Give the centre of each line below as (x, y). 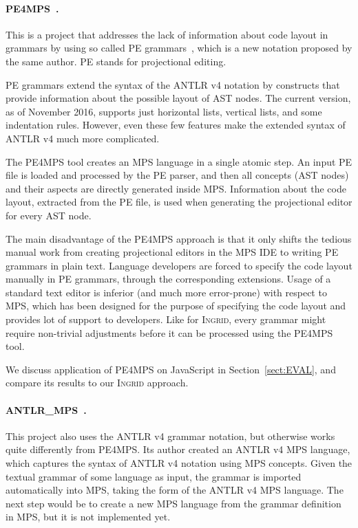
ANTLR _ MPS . (46, 409)
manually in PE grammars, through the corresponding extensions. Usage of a (168, 279)
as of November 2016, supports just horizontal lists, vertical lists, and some (164, 111)
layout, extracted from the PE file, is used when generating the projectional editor (179, 202)
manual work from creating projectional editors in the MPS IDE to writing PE (172, 252)
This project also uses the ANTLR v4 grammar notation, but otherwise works (170, 436)
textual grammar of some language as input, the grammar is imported (154, 476)
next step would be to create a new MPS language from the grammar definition (173, 503)
